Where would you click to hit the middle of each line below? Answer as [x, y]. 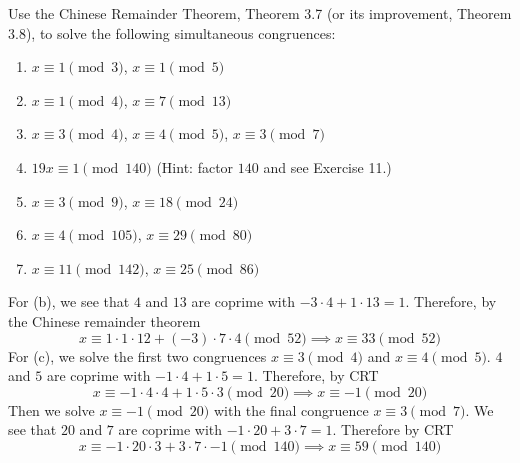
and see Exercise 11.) [327, 166]
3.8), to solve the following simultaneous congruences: [172, 32]
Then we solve [51, 409]
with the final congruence [291, 409]
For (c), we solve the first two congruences [137, 355]
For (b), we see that [69, 301]
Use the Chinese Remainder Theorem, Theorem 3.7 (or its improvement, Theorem [260, 13]
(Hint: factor [195, 166]
